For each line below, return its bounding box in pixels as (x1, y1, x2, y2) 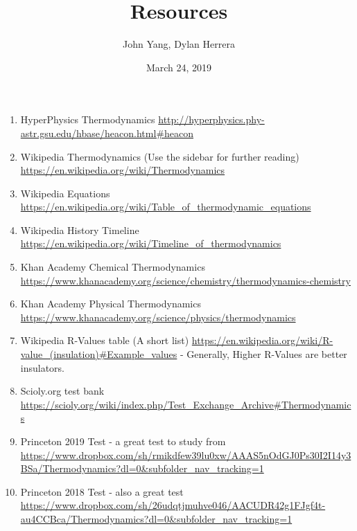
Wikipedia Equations (20, 186, 110, 200)
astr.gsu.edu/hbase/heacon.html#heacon (20, 125, 193, 140)
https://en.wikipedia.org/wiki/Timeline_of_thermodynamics (20, 236, 281, 251)
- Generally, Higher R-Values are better (180, 347, 347, 361)
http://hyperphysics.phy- (158, 112, 265, 127)
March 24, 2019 (146, 60, 212, 74)
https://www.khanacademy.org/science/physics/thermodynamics (20, 309, 296, 324)
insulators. (20, 360, 65, 375)
